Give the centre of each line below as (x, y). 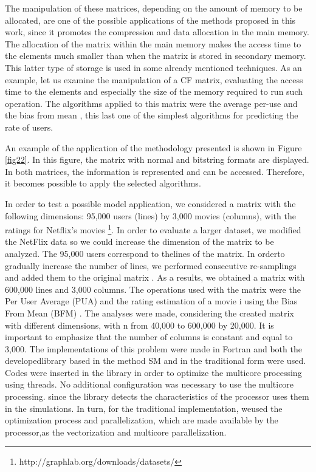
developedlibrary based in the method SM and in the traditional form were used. (156, 361)
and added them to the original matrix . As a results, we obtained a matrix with (155, 277)
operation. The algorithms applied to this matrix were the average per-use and (151, 103)
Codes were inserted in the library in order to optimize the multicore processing (153, 372)
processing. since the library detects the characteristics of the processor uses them (157, 396)
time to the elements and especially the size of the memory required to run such (154, 91)
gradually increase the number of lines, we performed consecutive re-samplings (151, 265)
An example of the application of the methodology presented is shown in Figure (153, 147)
